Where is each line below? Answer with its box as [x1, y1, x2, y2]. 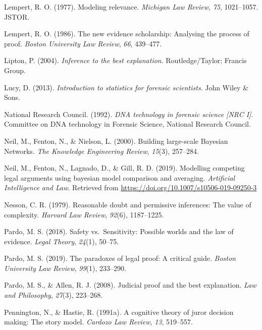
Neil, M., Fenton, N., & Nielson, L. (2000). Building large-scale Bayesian [4, 135, 228, 146]
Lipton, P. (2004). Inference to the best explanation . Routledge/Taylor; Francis [4, 55, 247, 66]
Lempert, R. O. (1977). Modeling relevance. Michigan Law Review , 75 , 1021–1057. [4, 2, 258, 12]
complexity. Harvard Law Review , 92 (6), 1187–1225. [4, 209, 164, 219]
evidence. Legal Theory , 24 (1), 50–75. [4, 236, 119, 246]
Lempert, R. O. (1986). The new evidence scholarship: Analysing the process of [4, 28, 249, 39]
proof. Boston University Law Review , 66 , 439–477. [4, 38, 162, 48]
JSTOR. [4, 11, 30, 22]
